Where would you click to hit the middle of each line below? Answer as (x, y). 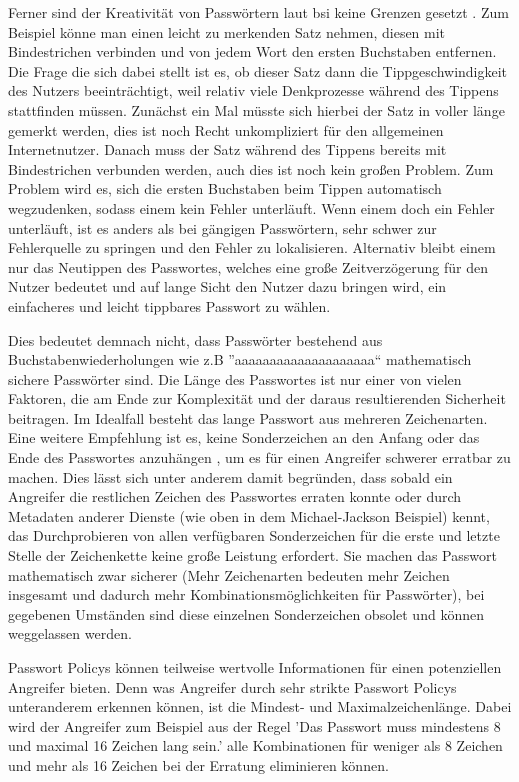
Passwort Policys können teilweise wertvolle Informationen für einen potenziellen (255, 667)
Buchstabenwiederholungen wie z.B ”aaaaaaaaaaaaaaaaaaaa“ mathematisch (240, 359)
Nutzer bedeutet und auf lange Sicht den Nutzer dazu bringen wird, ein (227, 286)
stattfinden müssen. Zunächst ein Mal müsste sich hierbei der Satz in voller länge (256, 109)
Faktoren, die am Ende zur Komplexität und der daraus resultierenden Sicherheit (257, 398)
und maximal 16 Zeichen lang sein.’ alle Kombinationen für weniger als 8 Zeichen (255, 745)
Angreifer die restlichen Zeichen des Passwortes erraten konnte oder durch (235, 496)
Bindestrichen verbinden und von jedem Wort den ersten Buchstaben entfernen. (252, 51)
